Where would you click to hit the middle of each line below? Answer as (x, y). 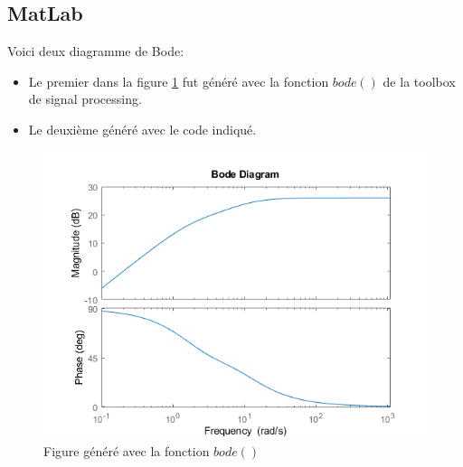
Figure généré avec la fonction (127, 451)
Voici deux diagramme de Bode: (96, 51)
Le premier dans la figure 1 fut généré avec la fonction (179, 81)
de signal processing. (85, 99)
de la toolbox (419, 81)
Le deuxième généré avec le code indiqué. (142, 129)
